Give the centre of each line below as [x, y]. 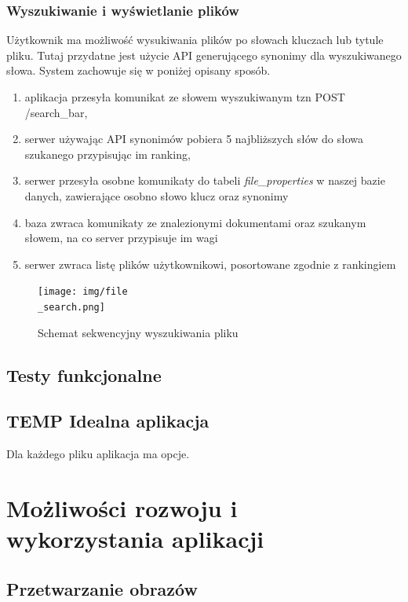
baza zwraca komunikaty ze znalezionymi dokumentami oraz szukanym [195, 222]
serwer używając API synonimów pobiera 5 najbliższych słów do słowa [194, 139]
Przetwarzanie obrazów [102, 588]
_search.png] [71, 307]
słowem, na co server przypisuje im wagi [121, 238]
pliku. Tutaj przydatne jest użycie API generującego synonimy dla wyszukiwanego [204, 55]
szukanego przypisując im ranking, [107, 154]
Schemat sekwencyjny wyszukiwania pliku [138, 332]
